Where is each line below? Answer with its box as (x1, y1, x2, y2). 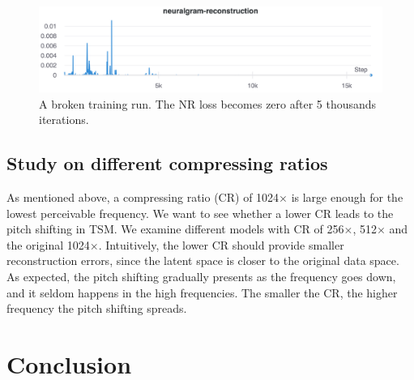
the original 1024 (6, 236, 90, 253)
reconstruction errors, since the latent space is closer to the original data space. (6, 252, 399, 269)
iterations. (39, 111, 89, 128)
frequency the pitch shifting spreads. (6, 300, 187, 317)
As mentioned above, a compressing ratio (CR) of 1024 (6, 188, 280, 205)
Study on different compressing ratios (6, 151, 328, 176)
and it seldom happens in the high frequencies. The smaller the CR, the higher (6, 284, 398, 301)
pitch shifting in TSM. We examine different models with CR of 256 (6, 220, 344, 237)
